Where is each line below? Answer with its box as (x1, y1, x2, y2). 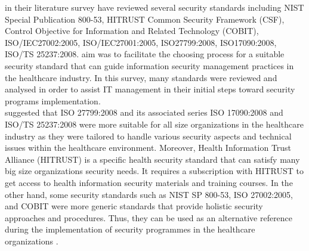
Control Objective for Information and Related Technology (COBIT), (5, 24, 259, 37)
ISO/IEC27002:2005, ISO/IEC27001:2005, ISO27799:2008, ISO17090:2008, (5, 36, 277, 48)
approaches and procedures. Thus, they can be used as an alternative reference (5, 211, 293, 224)
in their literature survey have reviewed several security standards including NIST (5, 1, 304, 13)
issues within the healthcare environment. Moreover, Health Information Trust (5, 141, 292, 154)
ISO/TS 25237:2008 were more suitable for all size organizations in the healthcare (5, 117, 304, 130)
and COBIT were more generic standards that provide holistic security (5, 200, 263, 212)
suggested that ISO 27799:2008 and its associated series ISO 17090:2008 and (5, 106, 283, 119)
